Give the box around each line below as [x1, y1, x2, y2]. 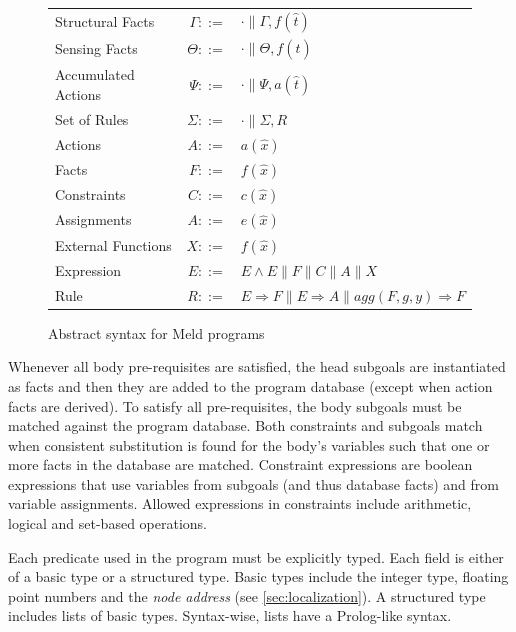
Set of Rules [55, 108, 129, 129]
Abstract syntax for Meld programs [48, 322, 265, 343]
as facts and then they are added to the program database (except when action [8, 375, 493, 396]
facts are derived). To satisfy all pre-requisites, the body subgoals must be [8, 395, 462, 416]
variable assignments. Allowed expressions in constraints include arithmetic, [8, 493, 472, 514]
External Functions [55, 234, 172, 255]
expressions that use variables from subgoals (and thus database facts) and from [8, 473, 499, 494]
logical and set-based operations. [8, 513, 207, 534]
